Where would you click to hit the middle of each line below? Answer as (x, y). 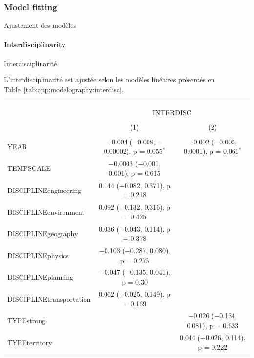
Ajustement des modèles (40, 25)
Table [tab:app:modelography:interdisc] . (64, 89)
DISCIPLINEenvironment (46, 211)
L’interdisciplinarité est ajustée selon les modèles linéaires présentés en (109, 80)
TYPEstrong (26, 321)
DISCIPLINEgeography (43, 233)
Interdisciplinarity (35, 44)
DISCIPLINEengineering (44, 190)
